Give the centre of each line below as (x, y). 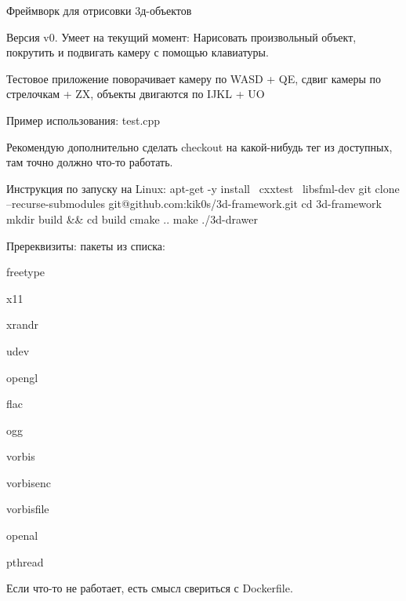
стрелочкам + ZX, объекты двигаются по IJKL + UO (136, 94)
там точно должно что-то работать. (90, 162)
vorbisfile (28, 509)
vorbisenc (29, 482)
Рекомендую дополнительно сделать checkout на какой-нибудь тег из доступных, (199, 146)
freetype (26, 272)
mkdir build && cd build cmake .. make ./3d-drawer (132, 219)
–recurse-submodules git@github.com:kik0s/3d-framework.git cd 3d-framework (194, 204)
